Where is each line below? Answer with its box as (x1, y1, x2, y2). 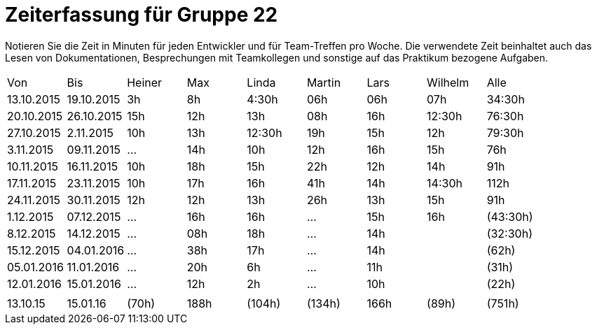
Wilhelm (427, 75, 469, 89)
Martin (306, 75, 341, 89)
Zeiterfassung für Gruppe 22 (5, 3, 278, 27)
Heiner (127, 75, 163, 89)
